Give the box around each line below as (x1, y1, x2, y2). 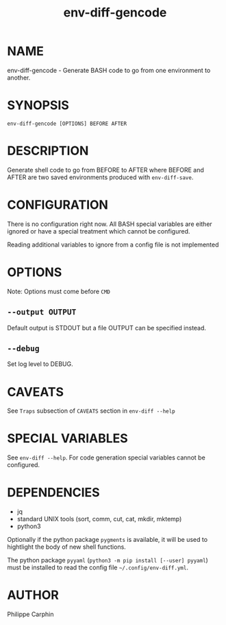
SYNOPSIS (7, 98, 70, 113)
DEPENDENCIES (7, 485, 101, 501)
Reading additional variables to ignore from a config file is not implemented (7, 240, 219, 249)
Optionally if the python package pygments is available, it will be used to (7, 536, 208, 544)
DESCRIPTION (7, 143, 89, 159)
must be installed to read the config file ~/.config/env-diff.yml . (7, 563, 188, 571)
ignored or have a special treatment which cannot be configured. (7, 227, 190, 235)
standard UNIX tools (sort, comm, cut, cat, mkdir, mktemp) (16, 515, 182, 523)
